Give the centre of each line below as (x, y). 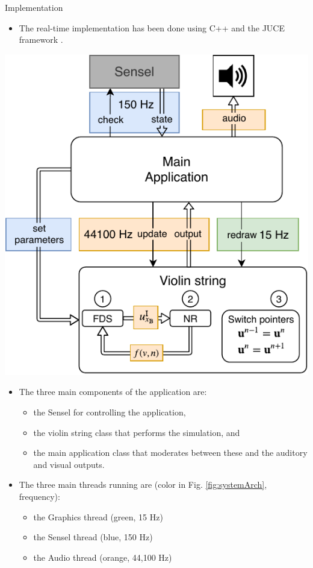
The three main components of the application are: (113, 392)
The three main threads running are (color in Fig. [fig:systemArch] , (143, 484)
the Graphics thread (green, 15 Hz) (98, 516)
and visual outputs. (69, 464)
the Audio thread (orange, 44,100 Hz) (103, 557)
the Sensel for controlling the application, (110, 412)
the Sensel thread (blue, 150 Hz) (93, 537)
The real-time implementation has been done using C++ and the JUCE (152, 27)
